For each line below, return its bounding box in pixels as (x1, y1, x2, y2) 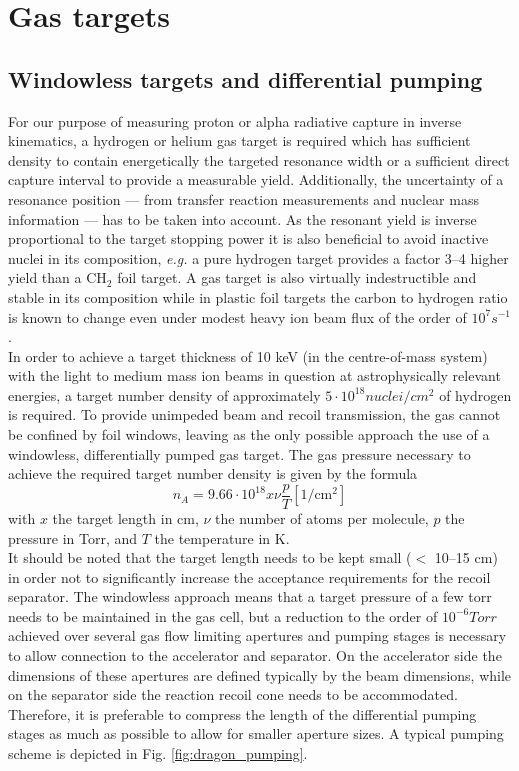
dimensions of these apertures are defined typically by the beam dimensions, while (8, 664, 512, 685)
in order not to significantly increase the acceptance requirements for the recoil (8, 566, 491, 587)
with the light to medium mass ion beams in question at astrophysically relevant (8, 365, 501, 386)
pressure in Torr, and (8, 527, 138, 548)
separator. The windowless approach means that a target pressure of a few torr (8, 586, 492, 607)
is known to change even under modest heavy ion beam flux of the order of (8, 306, 467, 327)
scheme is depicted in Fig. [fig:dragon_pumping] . (8, 743, 308, 764)
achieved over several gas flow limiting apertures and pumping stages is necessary (8, 625, 507, 646)
